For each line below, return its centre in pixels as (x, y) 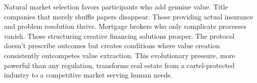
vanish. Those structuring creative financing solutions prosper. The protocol (119, 36)
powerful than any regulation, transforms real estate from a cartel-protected (119, 65)
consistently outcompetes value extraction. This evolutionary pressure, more (120, 55)
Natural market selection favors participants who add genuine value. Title (116, 6)
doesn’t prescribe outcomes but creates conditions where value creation (112, 45)
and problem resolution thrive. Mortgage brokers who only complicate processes (125, 26)
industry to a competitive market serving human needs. (88, 75)
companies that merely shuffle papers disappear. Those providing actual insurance (129, 16)
